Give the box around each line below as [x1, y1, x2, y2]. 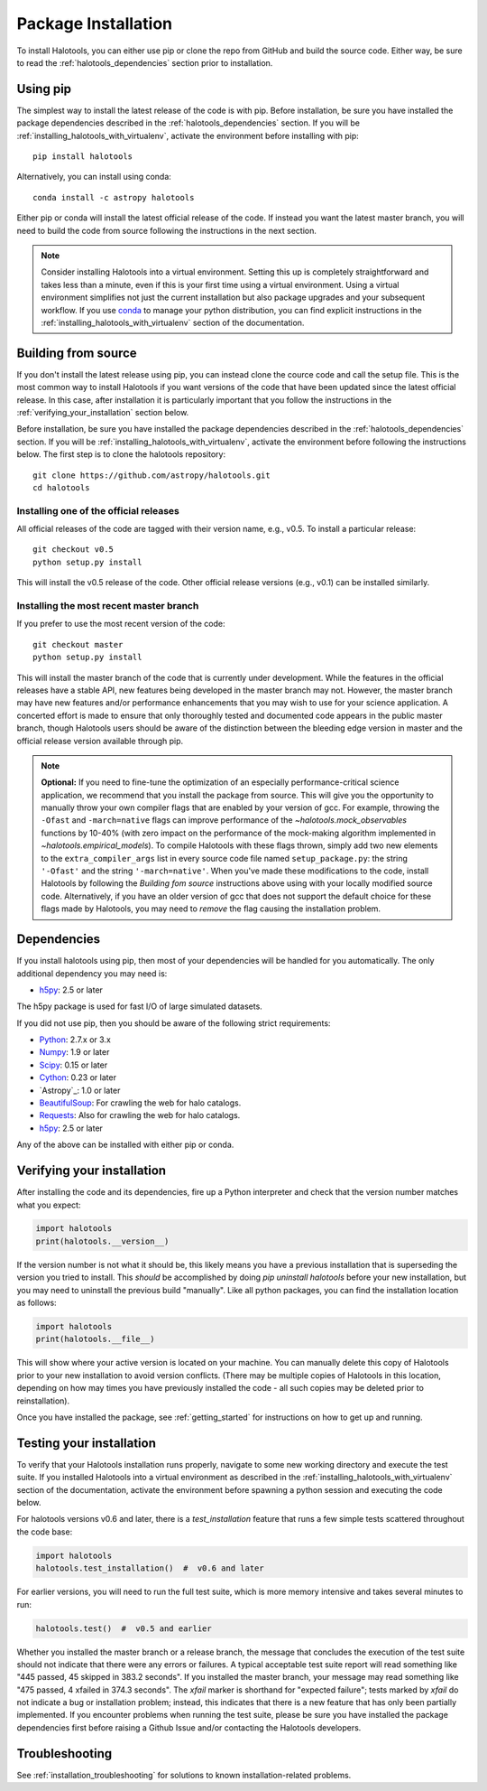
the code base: [16, 1526, 73, 1537]
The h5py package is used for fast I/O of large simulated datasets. [16, 1001, 263, 1012]
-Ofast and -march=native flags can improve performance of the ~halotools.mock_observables [41, 815, 408, 826]
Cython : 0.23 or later [39, 1072, 117, 1083]
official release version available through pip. [16, 735, 184, 746]
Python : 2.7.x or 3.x [39, 1034, 112, 1045]
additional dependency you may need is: [16, 967, 168, 979]
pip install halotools [32, 152, 133, 162]
